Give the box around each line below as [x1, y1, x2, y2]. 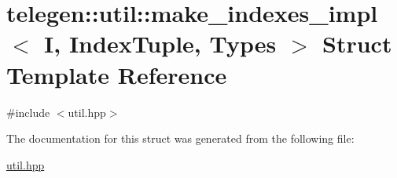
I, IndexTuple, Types [44, 27, 277, 60]
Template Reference [6, 58, 227, 90]
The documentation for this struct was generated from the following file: [6, 130, 355, 147]
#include [6, 104, 50, 120]
